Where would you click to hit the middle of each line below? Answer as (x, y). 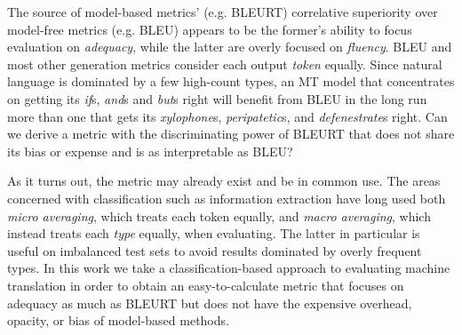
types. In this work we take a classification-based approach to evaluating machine (229, 268)
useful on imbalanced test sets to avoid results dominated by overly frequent (215, 250)
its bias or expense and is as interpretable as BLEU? (150, 151)
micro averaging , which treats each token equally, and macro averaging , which (219, 215)
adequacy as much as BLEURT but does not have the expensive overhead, (210, 303)
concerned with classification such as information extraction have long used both (227, 198)
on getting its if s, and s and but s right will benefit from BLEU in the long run (217, 98)
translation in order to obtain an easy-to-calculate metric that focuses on (206, 285)
